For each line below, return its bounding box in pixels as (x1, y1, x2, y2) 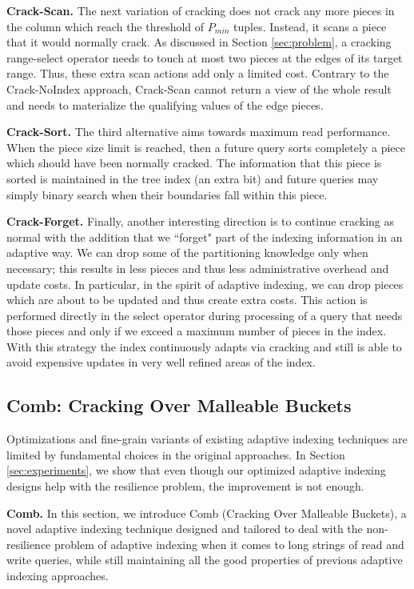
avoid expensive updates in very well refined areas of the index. (6, 354, 316, 371)
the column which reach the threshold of (6, 18, 205, 34)
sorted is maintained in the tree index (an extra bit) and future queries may (6, 170, 379, 186)
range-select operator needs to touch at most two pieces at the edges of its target (6, 49, 403, 66)
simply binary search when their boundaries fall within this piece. (6, 186, 328, 202)
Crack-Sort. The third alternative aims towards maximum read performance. (6, 123, 391, 140)
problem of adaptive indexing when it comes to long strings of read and (54, 535, 404, 552)
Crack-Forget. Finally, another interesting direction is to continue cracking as (6, 213, 395, 230)
